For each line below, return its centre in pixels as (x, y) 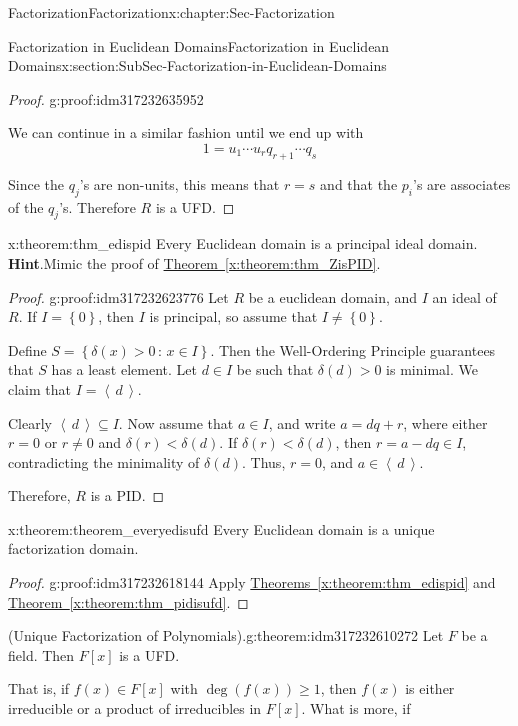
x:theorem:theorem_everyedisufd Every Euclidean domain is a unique (221, 528)
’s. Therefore (97, 206)
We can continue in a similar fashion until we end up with (186, 132)
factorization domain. (73, 548)
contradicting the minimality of (104, 461)
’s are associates (462, 183)
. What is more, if (356, 708)
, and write (302, 422)
